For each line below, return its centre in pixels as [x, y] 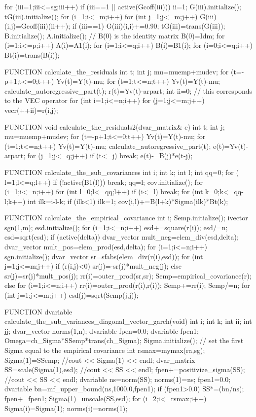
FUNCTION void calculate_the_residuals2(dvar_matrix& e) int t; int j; [115, 126]
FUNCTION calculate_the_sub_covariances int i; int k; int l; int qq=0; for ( [122, 172]
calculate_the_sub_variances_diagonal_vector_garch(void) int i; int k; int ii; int [128, 321]
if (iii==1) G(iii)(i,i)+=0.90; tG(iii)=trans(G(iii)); [149, 26]
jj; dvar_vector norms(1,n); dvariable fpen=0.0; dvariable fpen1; [102, 330]
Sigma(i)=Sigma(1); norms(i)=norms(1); [66, 408]
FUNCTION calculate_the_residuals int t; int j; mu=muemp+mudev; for [117, 71]
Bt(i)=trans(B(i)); [32, 54]
